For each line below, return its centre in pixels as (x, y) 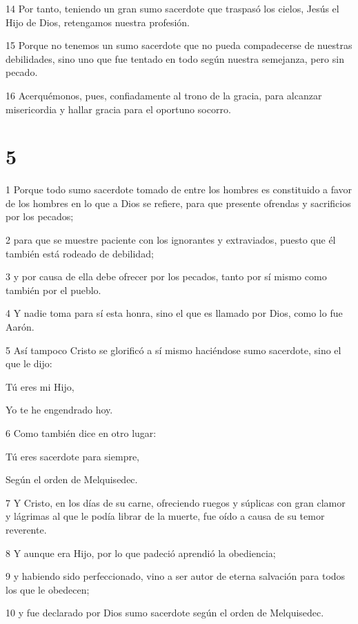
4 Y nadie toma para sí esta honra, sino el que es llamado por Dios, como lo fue (174, 313)
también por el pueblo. (53, 290)
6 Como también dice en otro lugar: (81, 433)
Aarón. (20, 327)
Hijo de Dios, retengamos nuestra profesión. (98, 22)
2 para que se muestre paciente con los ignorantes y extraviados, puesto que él (171, 240)
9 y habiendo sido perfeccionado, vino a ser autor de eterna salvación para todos (176, 576)
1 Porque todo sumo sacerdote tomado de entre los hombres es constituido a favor (179, 189)
